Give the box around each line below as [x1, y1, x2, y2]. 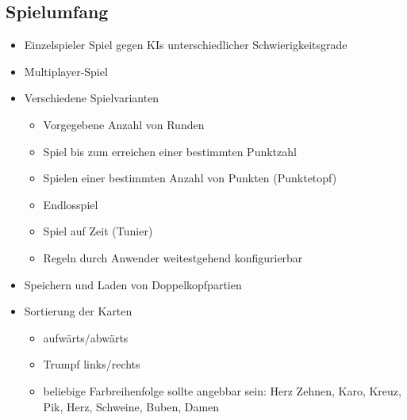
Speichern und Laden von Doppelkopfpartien [24, 276, 242, 292]
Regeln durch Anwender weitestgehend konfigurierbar [43, 249, 303, 265]
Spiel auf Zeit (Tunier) [43, 223, 153, 239]
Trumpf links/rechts [43, 356, 140, 372]
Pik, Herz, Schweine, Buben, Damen [43, 398, 220, 414]
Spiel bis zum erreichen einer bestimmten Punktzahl [43, 143, 297, 159]
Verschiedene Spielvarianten [24, 90, 159, 106]
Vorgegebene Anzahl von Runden [43, 116, 205, 132]
